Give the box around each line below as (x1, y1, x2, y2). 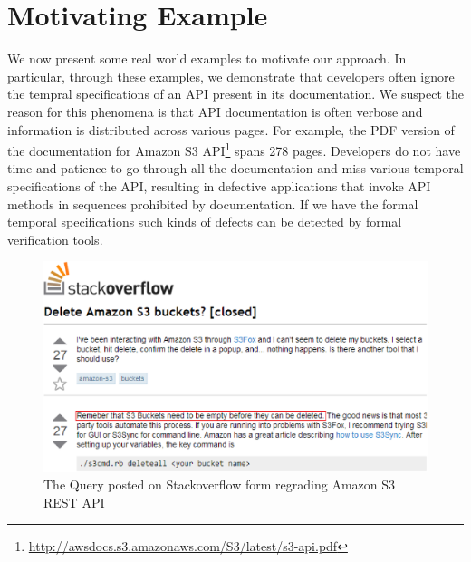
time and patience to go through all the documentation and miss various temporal (7, 159, 464, 178)
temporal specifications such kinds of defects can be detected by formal (7, 212, 402, 231)
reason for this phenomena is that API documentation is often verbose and (7, 102, 423, 121)
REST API (43, 492, 105, 511)
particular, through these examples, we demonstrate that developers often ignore (7, 66, 455, 85)
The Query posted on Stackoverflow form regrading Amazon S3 (43, 475, 395, 494)
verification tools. (7, 229, 103, 248)
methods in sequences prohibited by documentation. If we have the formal (7, 194, 418, 213)
